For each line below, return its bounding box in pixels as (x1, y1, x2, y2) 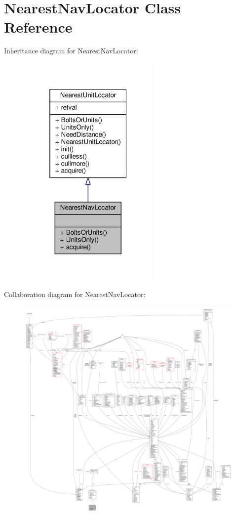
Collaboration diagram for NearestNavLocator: (4, 289, 146, 300)
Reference (4, 17, 73, 37)
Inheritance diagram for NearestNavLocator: (4, 45, 138, 56)
